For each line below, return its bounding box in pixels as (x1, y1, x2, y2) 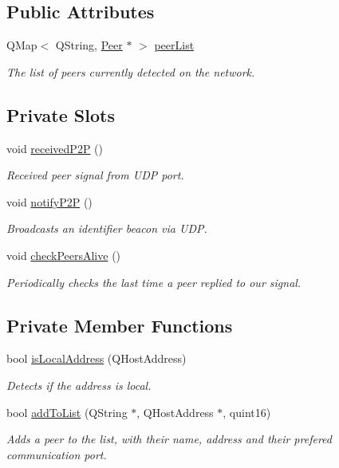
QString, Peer (55, 37, 123, 53)
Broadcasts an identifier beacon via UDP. (6, 220, 207, 237)
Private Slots (6, 102, 115, 127)
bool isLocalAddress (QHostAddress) (6, 350, 187, 367)
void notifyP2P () (6, 193, 93, 210)
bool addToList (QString (6, 403, 128, 420)
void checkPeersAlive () (6, 246, 121, 263)
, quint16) (223, 403, 271, 420)
